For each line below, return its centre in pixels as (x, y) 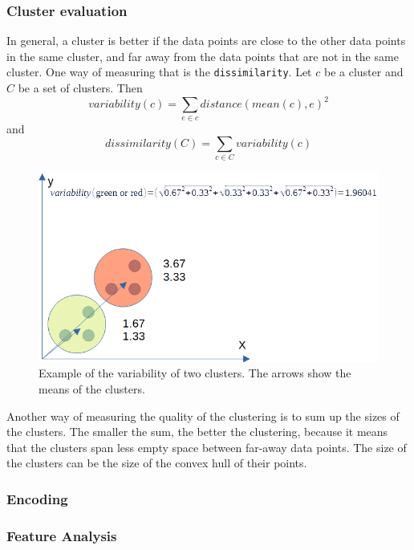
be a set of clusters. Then (80, 88)
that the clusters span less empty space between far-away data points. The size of (207, 447)
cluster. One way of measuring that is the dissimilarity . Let (159, 72)
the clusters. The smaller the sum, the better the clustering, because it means (197, 432)
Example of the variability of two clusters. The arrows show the (195, 373)
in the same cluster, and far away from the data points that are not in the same (203, 56)
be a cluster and (363, 72)
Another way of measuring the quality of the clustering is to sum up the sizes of (203, 416)
